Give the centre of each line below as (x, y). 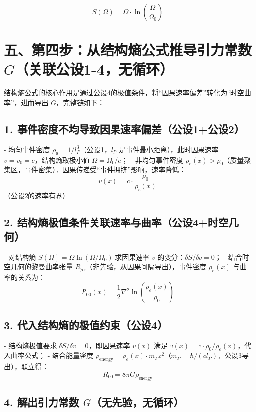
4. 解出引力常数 (42, 401)
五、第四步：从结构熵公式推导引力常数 (128, 50)
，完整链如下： (80, 102)
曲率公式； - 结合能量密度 (52, 355)
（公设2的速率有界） (37, 195)
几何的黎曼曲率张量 (42, 266)
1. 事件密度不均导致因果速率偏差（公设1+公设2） (124, 128)
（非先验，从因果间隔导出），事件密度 (146, 266)
